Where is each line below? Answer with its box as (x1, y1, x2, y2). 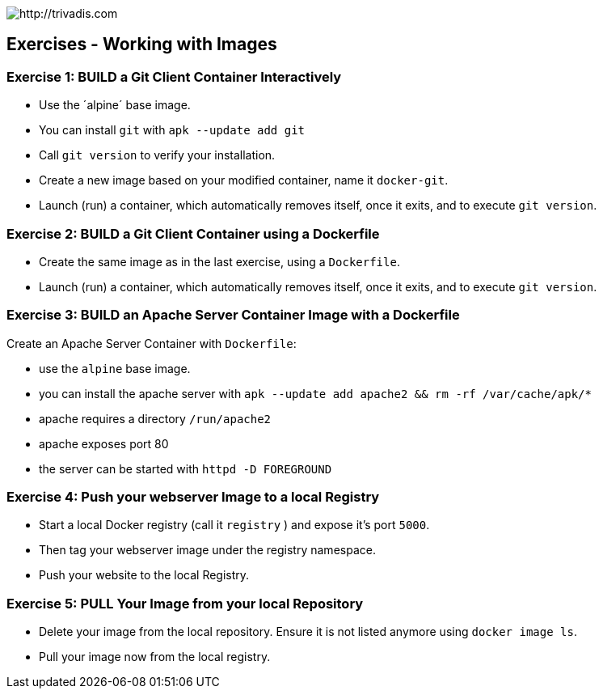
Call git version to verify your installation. (39, 148, 276, 163)
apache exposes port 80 (39, 436, 169, 451)
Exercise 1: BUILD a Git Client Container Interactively (6, 68, 342, 85)
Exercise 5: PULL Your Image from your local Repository (6, 595, 364, 612)
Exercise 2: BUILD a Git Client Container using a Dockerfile (6, 225, 380, 242)
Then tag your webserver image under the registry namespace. (39, 543, 376, 557)
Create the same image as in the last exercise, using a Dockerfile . (39, 254, 400, 269)
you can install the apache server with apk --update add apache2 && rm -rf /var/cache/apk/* (39, 386, 592, 400)
